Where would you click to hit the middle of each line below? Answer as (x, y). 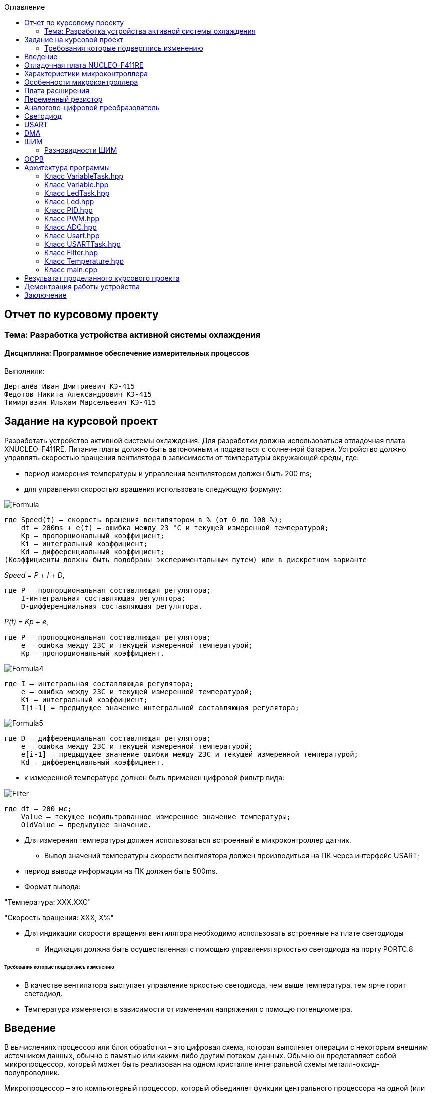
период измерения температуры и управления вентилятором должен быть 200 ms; (168, 473)
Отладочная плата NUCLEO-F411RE (84, 65)
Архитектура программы (67, 167)
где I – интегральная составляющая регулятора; (99, 683)
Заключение (45, 295)
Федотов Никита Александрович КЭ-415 (78, 395)
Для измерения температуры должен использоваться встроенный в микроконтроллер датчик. (188, 840)
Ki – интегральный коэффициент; (84, 543)
